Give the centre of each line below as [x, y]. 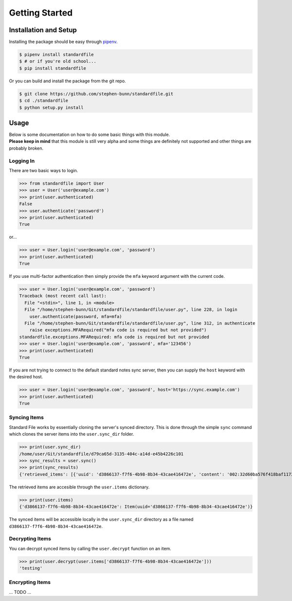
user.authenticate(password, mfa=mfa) [76, 316]
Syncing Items [26, 418]
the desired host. [26, 377]
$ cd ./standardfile [44, 101]
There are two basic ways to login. [44, 170]
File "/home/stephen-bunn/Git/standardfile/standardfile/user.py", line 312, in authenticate [140, 323]
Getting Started [41, 13]
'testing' [31, 568]
